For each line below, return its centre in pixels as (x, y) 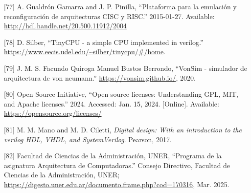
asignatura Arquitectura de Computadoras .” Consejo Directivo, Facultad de (117, 165)
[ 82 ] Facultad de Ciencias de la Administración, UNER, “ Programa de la (113, 156)
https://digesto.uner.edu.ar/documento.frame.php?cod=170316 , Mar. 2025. (117, 184)
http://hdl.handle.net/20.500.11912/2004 (65, 26)
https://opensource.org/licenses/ (53, 113)
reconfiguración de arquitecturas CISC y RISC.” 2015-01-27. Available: (109, 16)
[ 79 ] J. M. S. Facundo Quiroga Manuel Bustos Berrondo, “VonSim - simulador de (126, 68)
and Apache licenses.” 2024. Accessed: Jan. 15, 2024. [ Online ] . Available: (112, 103)
